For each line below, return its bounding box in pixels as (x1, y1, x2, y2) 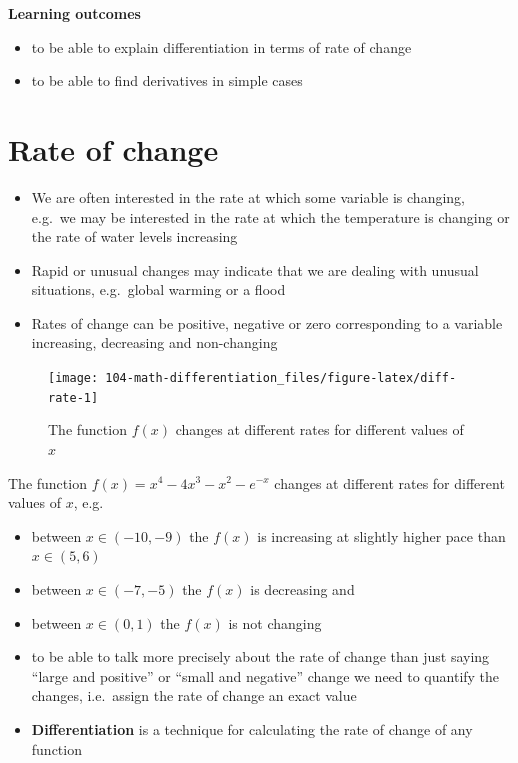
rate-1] (48, 390, 99, 405)
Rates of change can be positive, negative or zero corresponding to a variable (31, 312, 503, 333)
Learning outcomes (8, 3, 141, 23)
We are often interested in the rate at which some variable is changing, (31, 186, 465, 207)
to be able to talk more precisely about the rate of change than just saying (31, 646, 490, 667)
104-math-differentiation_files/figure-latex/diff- (105, 371, 457, 386)
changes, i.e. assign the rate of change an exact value (31, 685, 357, 706)
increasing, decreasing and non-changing (31, 332, 278, 353)
